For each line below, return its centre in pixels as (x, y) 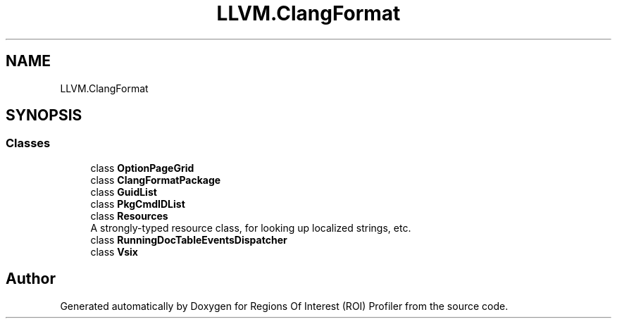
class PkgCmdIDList (138, 204)
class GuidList (124, 192)
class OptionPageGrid (142, 168)
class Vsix (114, 251)
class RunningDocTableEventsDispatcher (189, 239)
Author (31, 279)
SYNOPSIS (44, 116)
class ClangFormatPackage (156, 180)
